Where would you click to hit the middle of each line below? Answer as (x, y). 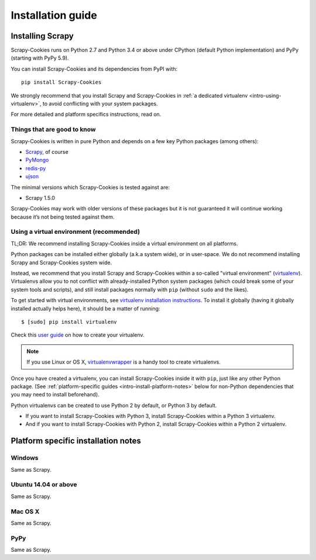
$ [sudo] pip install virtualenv (69, 322)
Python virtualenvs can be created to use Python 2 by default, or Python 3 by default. (114, 405)
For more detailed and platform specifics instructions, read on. (86, 115)
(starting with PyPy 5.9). (40, 58)
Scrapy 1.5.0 (40, 198)
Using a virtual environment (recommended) (75, 232)
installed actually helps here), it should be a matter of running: (85, 308)
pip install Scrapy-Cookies (61, 82)
